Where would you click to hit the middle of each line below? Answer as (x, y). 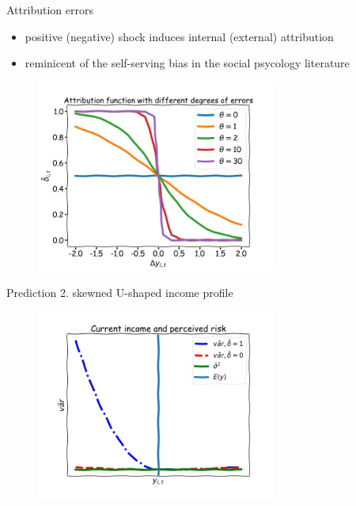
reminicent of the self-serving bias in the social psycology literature (187, 63)
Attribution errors (50, 10)
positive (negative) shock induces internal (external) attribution (179, 36)
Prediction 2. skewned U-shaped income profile (120, 292)
